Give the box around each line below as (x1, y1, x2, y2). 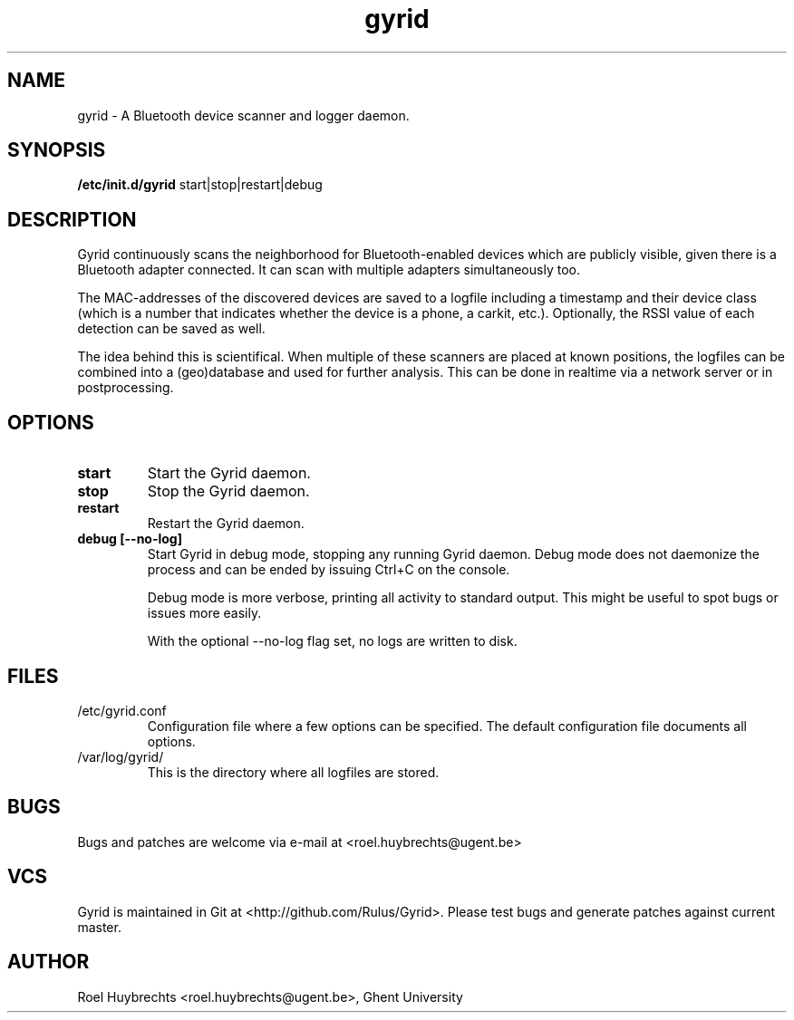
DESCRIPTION (7, 207, 137, 231)
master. (77, 919, 121, 935)
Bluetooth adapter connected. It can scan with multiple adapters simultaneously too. (77, 262, 580, 278)
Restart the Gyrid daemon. (147, 515, 305, 532)
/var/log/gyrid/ (77, 748, 164, 765)
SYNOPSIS (7, 139, 106, 162)
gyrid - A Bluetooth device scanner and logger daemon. (77, 107, 410, 123)
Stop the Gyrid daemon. (147, 482, 310, 501)
